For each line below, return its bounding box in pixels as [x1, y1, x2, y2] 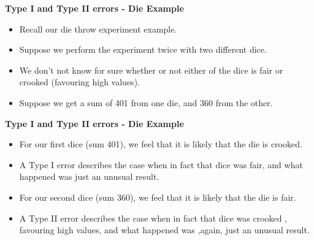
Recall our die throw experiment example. [19, 22, 177, 35]
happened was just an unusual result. [19, 170, 159, 183]
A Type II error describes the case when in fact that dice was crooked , [19, 211, 288, 224]
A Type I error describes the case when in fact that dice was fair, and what [19, 158, 303, 171]
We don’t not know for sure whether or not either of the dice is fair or [19, 63, 283, 76]
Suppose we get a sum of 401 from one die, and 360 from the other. [19, 96, 273, 109]
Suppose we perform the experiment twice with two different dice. [19, 43, 267, 56]
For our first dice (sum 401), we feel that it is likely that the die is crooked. [19, 137, 302, 150]
